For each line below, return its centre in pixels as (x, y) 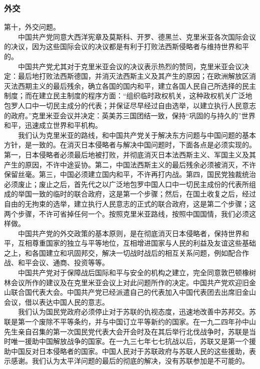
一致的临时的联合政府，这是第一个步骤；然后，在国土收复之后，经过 (144, 194)
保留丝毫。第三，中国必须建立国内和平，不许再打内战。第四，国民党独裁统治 (130, 174)
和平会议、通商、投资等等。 (63, 262)
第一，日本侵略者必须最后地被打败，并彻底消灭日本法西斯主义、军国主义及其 (130, 154)
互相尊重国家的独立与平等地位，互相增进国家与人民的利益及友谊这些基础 (137, 243)
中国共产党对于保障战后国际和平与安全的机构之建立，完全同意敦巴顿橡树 (137, 272)
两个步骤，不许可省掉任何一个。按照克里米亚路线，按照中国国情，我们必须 (126, 213)
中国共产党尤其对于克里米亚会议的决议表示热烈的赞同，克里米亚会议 (130, 66)
